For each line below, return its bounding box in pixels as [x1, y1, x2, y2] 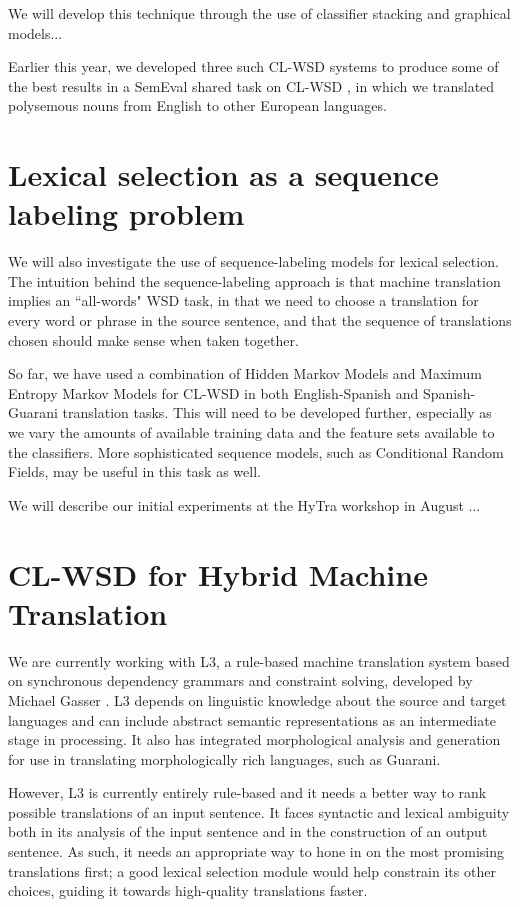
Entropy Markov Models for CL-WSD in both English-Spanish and [8, 382, 419, 403]
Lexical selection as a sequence [8, 154, 439, 195]
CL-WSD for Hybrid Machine [8, 553, 428, 594]
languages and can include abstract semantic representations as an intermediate [8, 709, 496, 730]
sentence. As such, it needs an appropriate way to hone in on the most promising [8, 841, 504, 862]
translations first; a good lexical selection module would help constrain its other [8, 860, 496, 881]
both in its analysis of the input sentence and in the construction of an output [8, 821, 488, 842]
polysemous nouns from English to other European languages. [8, 95, 387, 116]
